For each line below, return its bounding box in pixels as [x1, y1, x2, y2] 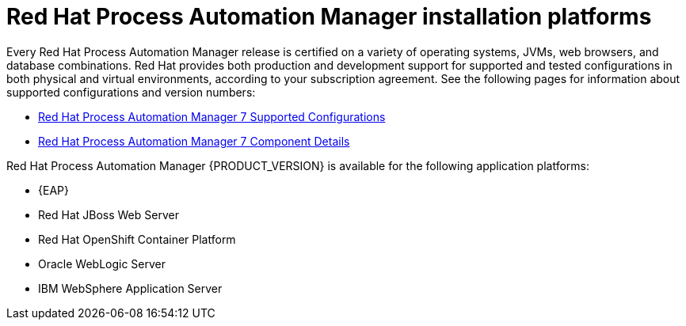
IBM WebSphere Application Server [38, 281, 223, 295]
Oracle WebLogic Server [38, 256, 166, 271]
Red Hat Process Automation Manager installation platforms [6, 3, 652, 30]
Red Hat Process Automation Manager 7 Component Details [38, 134, 350, 148]
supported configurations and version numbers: [6, 85, 256, 99]
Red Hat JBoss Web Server [38, 207, 179, 222]
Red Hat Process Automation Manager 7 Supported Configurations [38, 109, 386, 123]
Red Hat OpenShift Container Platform [38, 232, 236, 246]
